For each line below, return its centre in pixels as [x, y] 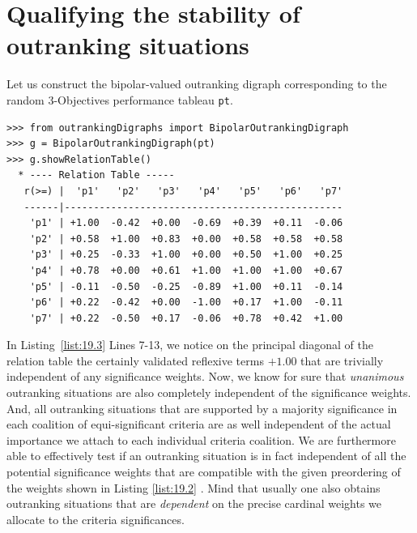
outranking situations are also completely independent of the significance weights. [209, 392]
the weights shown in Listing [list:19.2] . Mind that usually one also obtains [194, 487]
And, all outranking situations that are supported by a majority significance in [202, 408]
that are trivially [342, 360]
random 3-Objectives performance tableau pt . [120, 99]
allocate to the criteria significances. [96, 519]
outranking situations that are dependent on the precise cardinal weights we [194, 503]
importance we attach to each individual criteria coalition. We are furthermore [201, 439]
